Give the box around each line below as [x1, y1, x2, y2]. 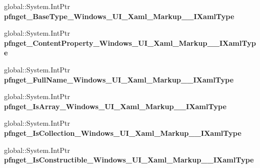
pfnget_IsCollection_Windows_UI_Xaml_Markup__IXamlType [4, 127, 242, 138]
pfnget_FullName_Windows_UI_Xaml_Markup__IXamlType [4, 74, 234, 85]
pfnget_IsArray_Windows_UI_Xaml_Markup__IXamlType [4, 101, 227, 111]
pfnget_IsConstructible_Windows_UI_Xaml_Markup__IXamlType [4, 154, 254, 165]
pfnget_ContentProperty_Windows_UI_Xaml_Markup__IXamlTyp [4, 37, 256, 48]
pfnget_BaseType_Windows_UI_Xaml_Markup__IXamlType [4, 11, 234, 21]
